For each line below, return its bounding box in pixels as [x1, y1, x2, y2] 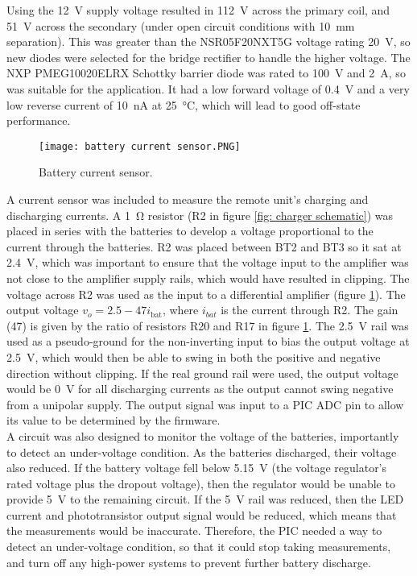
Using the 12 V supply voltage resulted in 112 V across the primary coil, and [6, 2, 390, 18]
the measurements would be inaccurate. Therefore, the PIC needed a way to [6, 522, 382, 539]
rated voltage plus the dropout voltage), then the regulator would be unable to [6, 474, 395, 491]
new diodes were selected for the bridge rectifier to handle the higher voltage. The [6, 48, 411, 65]
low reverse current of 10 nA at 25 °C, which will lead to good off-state [6, 96, 361, 113]
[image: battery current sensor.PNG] [39, 140, 241, 152]
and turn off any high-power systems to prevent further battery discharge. [6, 553, 371, 570]
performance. [6, 112, 71, 129]
